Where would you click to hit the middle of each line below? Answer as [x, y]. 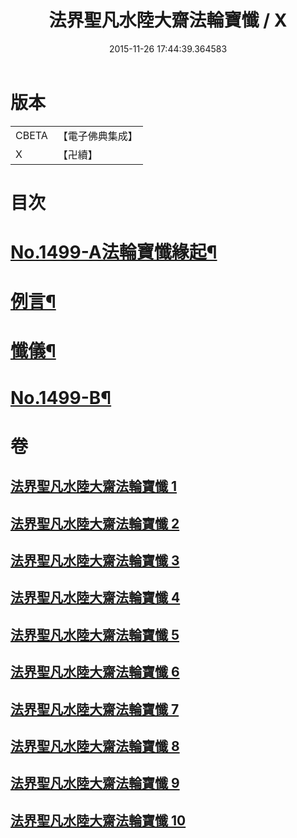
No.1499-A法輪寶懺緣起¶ [114, 252]
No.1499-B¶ [61, 397]
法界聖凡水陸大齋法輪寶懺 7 [95, 709]
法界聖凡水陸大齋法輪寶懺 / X [168, 20]
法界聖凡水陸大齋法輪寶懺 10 [98, 820]
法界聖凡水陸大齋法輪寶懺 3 [95, 560]
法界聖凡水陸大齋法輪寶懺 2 [95, 523]
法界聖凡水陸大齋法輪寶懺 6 [95, 672]
